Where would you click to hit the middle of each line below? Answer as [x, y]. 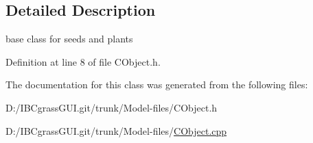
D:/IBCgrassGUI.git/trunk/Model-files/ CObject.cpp [116, 130]
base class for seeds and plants [69, 39]
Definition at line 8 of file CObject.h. [83, 61]
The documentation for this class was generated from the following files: [157, 84]
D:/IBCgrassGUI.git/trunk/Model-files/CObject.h [112, 107]
